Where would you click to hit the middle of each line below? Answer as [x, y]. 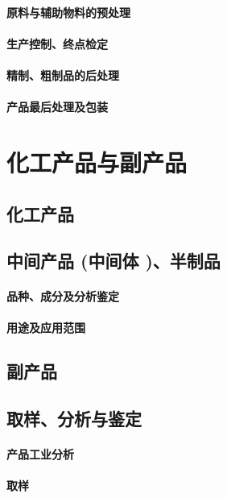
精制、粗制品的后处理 [63, 75]
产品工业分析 [40, 454]
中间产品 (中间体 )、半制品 [113, 261]
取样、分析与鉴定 [74, 419]
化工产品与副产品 [97, 162]
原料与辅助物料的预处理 [68, 12]
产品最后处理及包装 [57, 107]
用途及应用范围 [46, 328]
